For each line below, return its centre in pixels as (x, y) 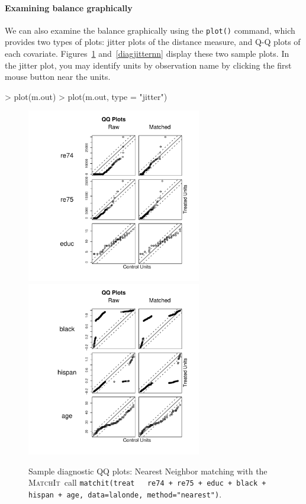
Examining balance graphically (69, 7)
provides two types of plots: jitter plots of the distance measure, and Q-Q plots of (153, 42)
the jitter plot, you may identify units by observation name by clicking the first (148, 65)
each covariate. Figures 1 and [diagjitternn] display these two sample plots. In (147, 54)
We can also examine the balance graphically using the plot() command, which (150, 30)
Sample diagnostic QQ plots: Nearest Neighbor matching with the (148, 471)
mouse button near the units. (58, 77)
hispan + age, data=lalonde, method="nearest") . (125, 494)
